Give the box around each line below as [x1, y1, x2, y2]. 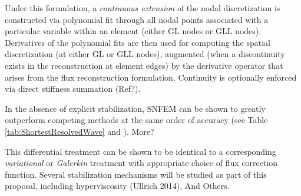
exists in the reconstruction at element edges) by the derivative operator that [5, 59, 283, 71]
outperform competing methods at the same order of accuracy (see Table [5, 114, 268, 126]
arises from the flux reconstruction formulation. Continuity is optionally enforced [5, 71, 297, 83]
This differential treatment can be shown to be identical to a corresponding [5, 145, 276, 157]
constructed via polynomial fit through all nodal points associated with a [5, 13, 269, 25]
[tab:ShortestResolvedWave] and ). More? [5, 125, 154, 137]
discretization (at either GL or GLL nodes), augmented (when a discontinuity [5, 48, 285, 60]
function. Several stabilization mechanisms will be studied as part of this [5, 168, 267, 180]
